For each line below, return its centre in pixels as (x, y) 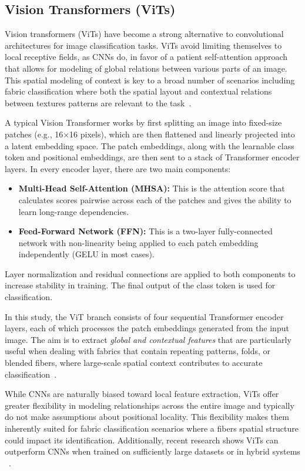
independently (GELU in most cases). (86, 254)
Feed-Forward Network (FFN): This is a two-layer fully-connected (145, 231)
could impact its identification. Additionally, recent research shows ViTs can (142, 440)
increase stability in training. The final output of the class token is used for (140, 285)
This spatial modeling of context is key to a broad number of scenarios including (150, 80)
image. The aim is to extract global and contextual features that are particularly (148, 339)
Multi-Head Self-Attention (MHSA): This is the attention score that (152, 188)
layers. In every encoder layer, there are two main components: (118, 168)
